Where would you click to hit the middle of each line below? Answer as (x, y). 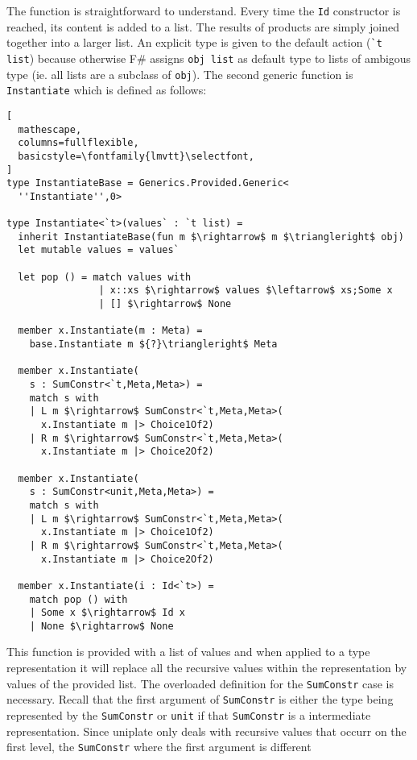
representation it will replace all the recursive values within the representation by (207, 668)
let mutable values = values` (99, 250)
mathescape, (50, 129)
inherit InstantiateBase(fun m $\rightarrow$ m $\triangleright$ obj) (211, 237)
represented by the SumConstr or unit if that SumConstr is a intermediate (189, 714)
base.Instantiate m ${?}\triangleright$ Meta (153, 345)
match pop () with (78, 599)
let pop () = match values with (105, 277)
